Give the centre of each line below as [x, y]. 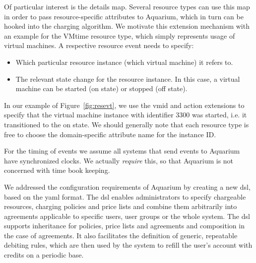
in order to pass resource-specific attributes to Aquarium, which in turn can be [124, 16]
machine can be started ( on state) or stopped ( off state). [101, 88]
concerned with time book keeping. [57, 170]
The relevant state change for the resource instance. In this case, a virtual [128, 79]
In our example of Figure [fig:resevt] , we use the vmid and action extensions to [124, 105]
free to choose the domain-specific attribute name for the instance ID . [110, 134]
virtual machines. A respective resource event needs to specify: [99, 45]
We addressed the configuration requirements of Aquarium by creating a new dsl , [127, 186]
